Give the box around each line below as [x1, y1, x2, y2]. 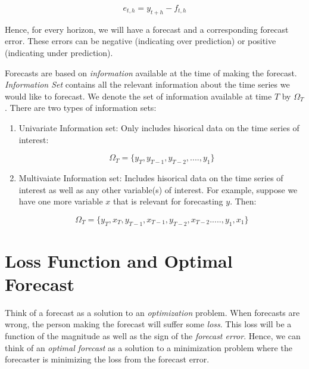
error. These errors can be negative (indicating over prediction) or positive [5, 35, 276, 47]
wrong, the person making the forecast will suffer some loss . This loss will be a [5, 318, 292, 330]
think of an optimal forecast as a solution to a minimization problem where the [5, 341, 292, 354]
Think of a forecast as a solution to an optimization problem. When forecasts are [5, 306, 300, 318]
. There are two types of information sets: [5, 101, 157, 114]
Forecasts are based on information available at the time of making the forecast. [5, 66, 297, 79]
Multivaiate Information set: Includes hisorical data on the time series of [18, 171, 283, 184]
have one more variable [18, 195, 103, 207]
